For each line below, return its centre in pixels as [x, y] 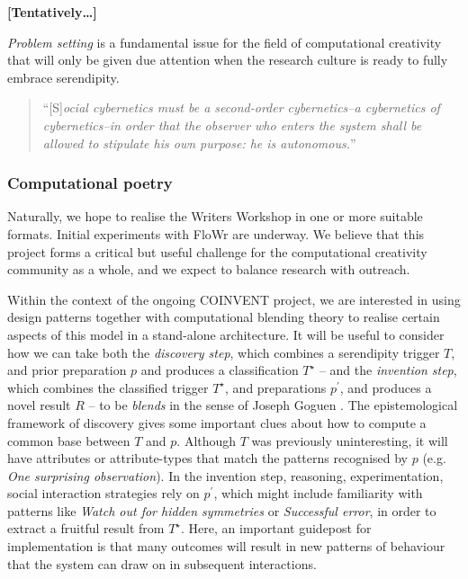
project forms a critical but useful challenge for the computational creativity [217, 251]
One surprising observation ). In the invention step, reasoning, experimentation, [225, 475]
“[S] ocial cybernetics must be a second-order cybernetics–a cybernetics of [241, 107]
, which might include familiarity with [318, 493]
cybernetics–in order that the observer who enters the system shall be [232, 125]
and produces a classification [220, 370]
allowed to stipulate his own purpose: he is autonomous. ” [199, 143]
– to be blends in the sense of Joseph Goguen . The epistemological [273, 405]
